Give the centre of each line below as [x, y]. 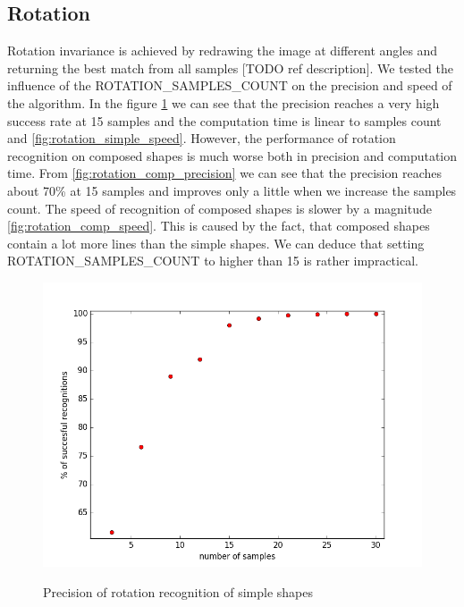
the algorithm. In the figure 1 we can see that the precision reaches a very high [224, 102]
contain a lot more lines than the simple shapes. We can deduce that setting [216, 243]
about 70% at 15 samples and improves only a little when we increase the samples [232, 190]
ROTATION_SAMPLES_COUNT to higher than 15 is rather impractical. [213, 261]
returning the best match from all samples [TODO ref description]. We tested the [230, 67]
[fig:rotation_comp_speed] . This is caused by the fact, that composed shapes [219, 226]
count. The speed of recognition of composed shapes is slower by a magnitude [219, 208]
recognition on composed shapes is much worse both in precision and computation [232, 155]
